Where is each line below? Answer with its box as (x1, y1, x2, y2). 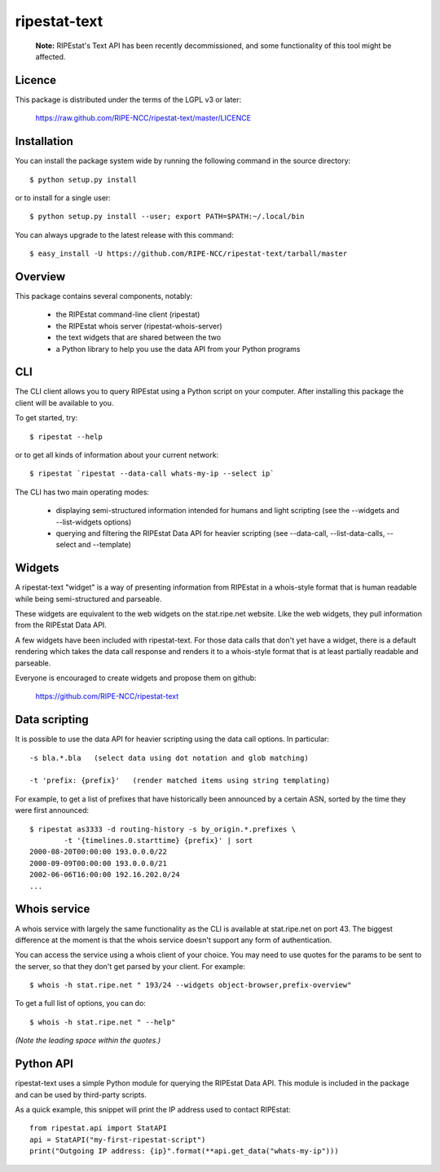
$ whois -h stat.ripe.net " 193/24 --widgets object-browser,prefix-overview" (29, 981, 352, 990)
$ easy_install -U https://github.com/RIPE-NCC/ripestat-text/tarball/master (29, 249, 348, 258)
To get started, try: (15, 413, 78, 423)
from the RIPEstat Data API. (15, 620, 108, 630)
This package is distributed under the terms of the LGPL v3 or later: (15, 94, 242, 104)
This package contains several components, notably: (15, 292, 193, 301)
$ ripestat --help (29, 432, 103, 441)
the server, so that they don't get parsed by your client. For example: (15, 961, 246, 971)
